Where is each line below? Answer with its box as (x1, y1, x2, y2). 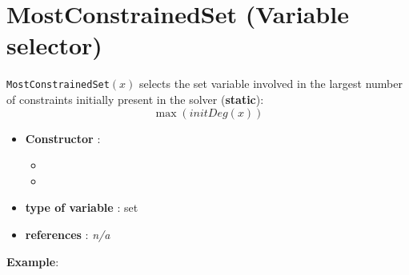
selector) (6, 29, 102, 62)
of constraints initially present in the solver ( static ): (6, 90, 264, 107)
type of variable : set (25, 199, 138, 216)
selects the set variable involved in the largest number (139, 75, 403, 92)
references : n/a (25, 225, 110, 242)
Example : (6, 253, 59, 269)
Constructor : (25, 130, 101, 146)
